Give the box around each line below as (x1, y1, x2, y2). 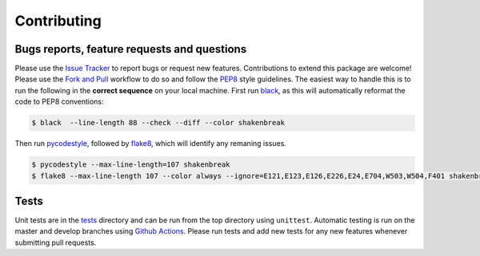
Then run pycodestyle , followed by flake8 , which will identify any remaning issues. (14, 139, 287, 148)
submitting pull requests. (14, 238, 97, 247)
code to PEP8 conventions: (14, 96, 104, 107)
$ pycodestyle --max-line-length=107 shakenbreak (31, 160, 230, 169)
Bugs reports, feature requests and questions (14, 42, 247, 56)
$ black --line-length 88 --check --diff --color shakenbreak (31, 118, 286, 128)
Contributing (14, 12, 102, 30)
